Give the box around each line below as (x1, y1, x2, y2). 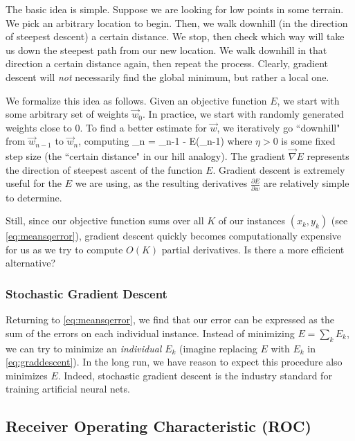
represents (307, 149, 349, 163)
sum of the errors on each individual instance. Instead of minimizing (6, 325, 295, 340)
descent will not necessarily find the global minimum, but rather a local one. (6, 69, 329, 84)
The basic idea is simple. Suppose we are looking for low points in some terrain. (6, 2, 344, 16)
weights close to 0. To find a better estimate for (6, 120, 207, 134)
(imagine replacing (179, 341, 257, 355)
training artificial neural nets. (6, 381, 130, 396)
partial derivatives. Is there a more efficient (161, 242, 345, 256)
